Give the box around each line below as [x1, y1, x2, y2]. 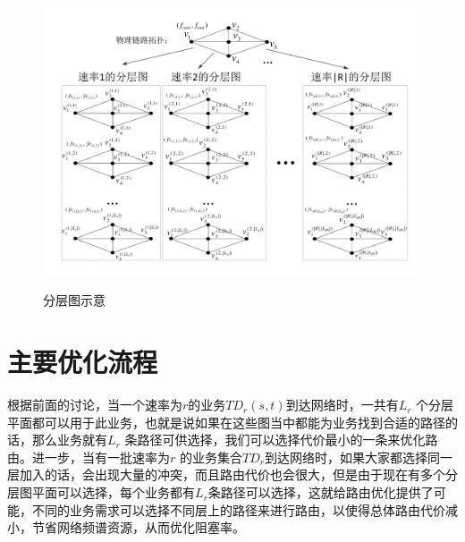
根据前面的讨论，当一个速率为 [7, 395, 182, 414]
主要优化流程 [7, 343, 158, 380]
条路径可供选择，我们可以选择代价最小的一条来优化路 [124, 430, 438, 449]
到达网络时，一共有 [285, 395, 399, 414]
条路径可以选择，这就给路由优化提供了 [207, 483, 434, 502]
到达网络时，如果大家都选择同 [264, 447, 440, 466]
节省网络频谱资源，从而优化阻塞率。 [31, 518, 245, 537]
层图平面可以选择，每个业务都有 [7, 483, 195, 502]
